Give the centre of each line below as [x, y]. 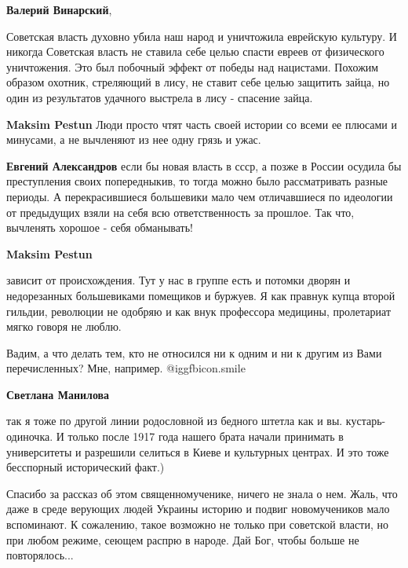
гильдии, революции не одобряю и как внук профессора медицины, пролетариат [199, 311]
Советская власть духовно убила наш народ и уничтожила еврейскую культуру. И [202, 36]
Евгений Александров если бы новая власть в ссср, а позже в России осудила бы [204, 165]
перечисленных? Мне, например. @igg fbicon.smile [126, 368]
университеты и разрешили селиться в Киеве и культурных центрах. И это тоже [198, 451]
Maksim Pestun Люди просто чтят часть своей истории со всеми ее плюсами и [202, 124]
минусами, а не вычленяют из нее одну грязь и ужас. [134, 139]
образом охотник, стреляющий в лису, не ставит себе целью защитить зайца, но [198, 82]
